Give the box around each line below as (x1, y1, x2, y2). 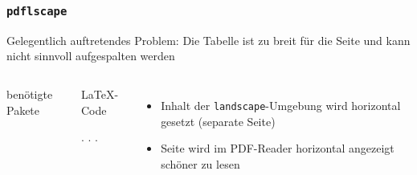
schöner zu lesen (161, 155, 240, 172)
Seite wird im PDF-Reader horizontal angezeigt (161, 140, 395, 157)
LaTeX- (81, 85, 119, 102)
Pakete (6, 101, 40, 118)
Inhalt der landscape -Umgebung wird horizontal (161, 96, 401, 113)
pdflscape (6, 4, 67, 18)
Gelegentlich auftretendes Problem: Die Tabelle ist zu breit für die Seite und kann (6, 31, 411, 48)
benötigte (6, 85, 53, 102)
